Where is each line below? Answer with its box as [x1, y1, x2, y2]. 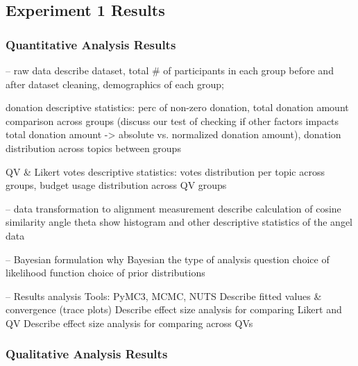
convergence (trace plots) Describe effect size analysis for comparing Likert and [6, 302, 342, 317]
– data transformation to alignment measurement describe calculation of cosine [6, 201, 341, 215]
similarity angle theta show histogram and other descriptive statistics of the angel [6, 215, 353, 229]
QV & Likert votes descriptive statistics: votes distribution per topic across [6, 164, 325, 178]
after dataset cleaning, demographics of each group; [6, 76, 224, 91]
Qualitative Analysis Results [6, 345, 168, 363]
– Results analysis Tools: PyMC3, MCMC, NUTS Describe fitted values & [6, 288, 322, 303]
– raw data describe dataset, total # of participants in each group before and [6, 63, 334, 77]
